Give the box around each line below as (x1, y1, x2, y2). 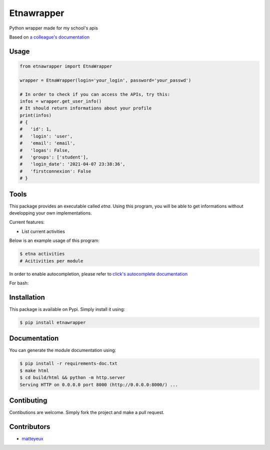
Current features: (9, 219, 45, 225)
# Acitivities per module (19, 258, 83, 263)
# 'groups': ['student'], (19, 154, 88, 160)
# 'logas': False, (19, 147, 70, 153)
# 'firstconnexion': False (19, 168, 91, 174)
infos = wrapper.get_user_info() (19, 98, 102, 104)
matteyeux (21, 435, 43, 441)
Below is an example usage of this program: (9, 237, 100, 243)
